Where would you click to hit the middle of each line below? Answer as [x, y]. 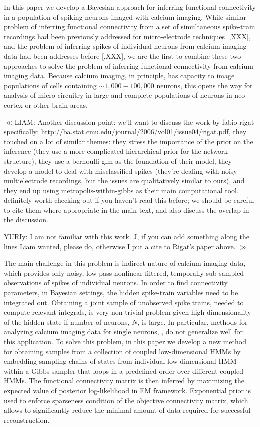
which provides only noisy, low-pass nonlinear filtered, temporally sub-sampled [124, 273]
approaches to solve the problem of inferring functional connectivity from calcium [129, 65]
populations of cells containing [50, 85]
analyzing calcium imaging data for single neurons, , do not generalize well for [123, 332]
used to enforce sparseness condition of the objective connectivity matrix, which [126, 400]
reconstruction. [27, 420]
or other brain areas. [56, 104]
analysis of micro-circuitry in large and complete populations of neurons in [118, 95]
